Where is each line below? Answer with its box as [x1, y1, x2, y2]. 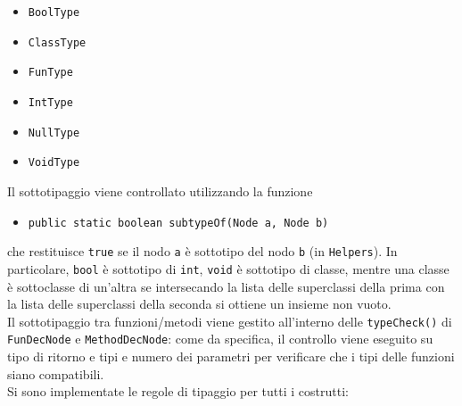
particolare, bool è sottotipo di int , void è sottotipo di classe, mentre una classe [7, 259, 450, 278]
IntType [28, 95, 73, 109]
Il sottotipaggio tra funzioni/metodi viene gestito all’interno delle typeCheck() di [7, 311, 452, 330]
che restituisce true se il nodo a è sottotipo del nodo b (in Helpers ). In [7, 242, 398, 261]
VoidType [28, 156, 80, 170]
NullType [28, 126, 80, 139]
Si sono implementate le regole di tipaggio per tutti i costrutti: [7, 382, 349, 401]
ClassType [28, 36, 87, 49]
